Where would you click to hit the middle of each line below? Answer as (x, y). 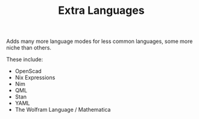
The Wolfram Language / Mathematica (63, 110)
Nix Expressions (35, 78)
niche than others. (29, 48)
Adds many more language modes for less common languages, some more (99, 41)
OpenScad (28, 71)
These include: (25, 59)
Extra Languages (101, 11)
